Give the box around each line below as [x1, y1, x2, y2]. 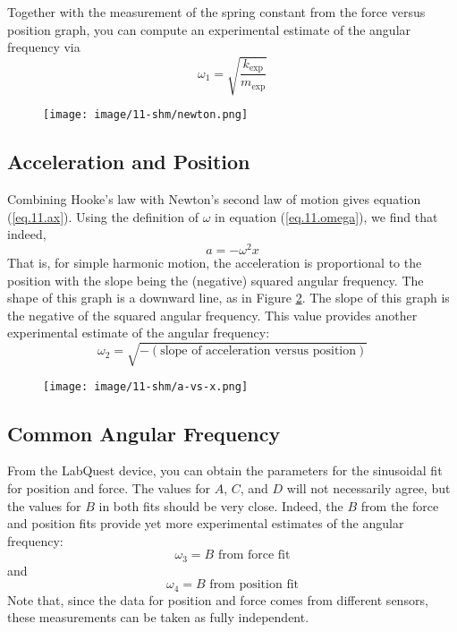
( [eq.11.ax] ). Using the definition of [7, 207, 199, 226]
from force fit [217, 549, 291, 562]
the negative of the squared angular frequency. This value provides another [7, 305, 418, 324]
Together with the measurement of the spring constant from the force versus [7, 3, 426, 21]
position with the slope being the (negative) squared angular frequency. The [7, 270, 424, 289]
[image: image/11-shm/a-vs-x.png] [43, 380, 249, 393]
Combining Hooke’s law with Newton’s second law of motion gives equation [7, 190, 421, 209]
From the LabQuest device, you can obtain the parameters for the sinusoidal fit [7, 461, 443, 480]
